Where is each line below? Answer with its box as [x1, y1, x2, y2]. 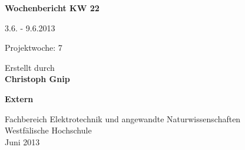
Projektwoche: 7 [5, 41, 62, 54]
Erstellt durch [5, 61, 55, 73]
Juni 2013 [5, 135, 40, 148]
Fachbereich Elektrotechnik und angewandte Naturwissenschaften [5, 112, 241, 125]
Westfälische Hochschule [5, 124, 92, 136]
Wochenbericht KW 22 [5, 2, 100, 14]
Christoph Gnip [5, 73, 70, 85]
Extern [5, 92, 34, 105]
